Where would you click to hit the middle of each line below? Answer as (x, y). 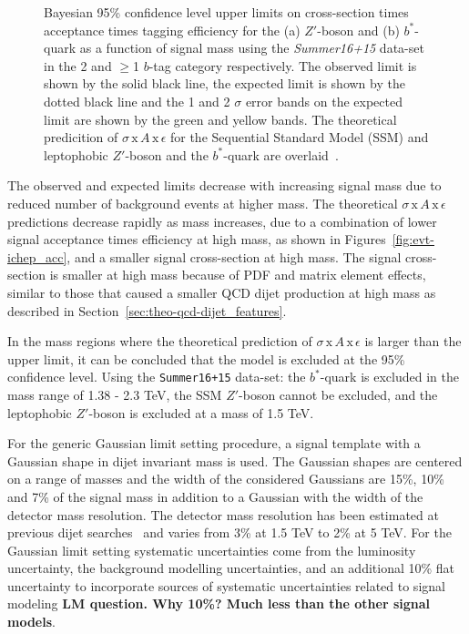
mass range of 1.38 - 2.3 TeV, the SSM (115, 394)
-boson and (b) (358, 30)
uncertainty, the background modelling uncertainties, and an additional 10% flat (231, 568)
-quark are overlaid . (281, 154)
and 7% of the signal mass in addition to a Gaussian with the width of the (215, 496)
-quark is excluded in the (389, 377)
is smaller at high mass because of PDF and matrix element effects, (238, 275)
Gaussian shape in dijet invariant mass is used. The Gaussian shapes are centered (235, 460)
